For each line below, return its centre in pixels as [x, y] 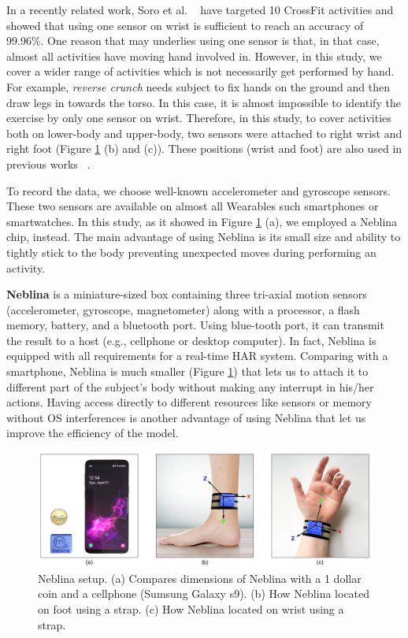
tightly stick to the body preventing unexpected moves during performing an [191, 252]
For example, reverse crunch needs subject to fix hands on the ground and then [198, 86]
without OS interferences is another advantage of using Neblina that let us [186, 417]
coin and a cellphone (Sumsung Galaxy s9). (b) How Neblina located [204, 593]
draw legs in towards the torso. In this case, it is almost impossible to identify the [204, 102]
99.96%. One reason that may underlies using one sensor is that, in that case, [193, 41]
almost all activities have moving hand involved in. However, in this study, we [194, 56]
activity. [26, 267]
